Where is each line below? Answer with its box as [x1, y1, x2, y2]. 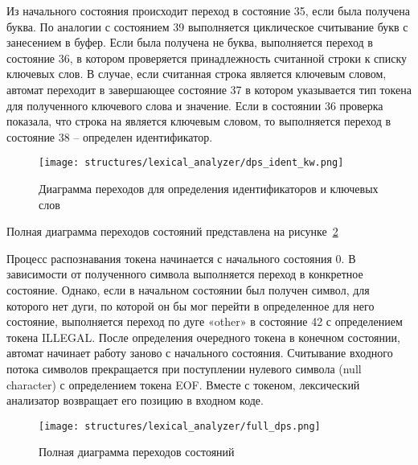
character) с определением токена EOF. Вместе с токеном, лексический [6, 376, 360, 393]
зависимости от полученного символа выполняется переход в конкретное [6, 265, 363, 282]
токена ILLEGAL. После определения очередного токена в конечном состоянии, [6, 328, 400, 345]
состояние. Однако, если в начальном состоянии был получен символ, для [6, 281, 370, 298]
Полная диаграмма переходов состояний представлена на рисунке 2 [6, 223, 338, 240]
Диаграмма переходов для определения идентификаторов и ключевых [39, 180, 379, 196]
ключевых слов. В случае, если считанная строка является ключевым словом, [6, 65, 387, 82]
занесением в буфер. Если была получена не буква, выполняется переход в [6, 34, 373, 51]
